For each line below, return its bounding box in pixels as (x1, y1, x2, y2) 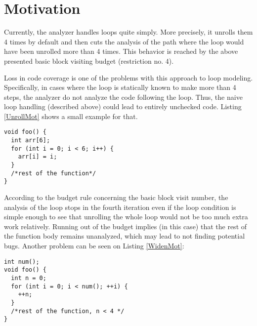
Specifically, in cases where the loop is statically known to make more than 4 (4, 82, 236, 92)
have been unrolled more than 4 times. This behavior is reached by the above (4, 46, 238, 56)
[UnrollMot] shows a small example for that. (4, 111, 138, 121)
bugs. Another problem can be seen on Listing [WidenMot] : (4, 241, 184, 251)
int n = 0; (11, 274, 46, 282)
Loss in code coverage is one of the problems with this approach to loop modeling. (4, 72, 253, 82)
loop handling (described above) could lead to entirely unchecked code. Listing (4, 101, 242, 112)
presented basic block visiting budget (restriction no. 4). (4, 55, 174, 66)
